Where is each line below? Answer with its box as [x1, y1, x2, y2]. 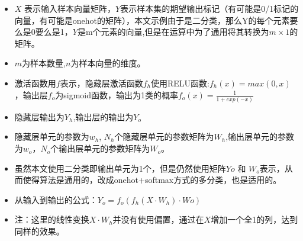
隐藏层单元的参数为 [14, 130, 89, 143]
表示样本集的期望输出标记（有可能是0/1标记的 [120, 2, 299, 14]
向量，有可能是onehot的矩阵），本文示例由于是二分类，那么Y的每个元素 [14, 14, 290, 26]
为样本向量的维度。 [70, 57, 146, 69]
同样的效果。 [14, 225, 65, 237]
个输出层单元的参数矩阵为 [50, 142, 150, 155]
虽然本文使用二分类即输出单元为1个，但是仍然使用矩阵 [14, 162, 226, 174]
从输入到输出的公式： [14, 193, 98, 205]
